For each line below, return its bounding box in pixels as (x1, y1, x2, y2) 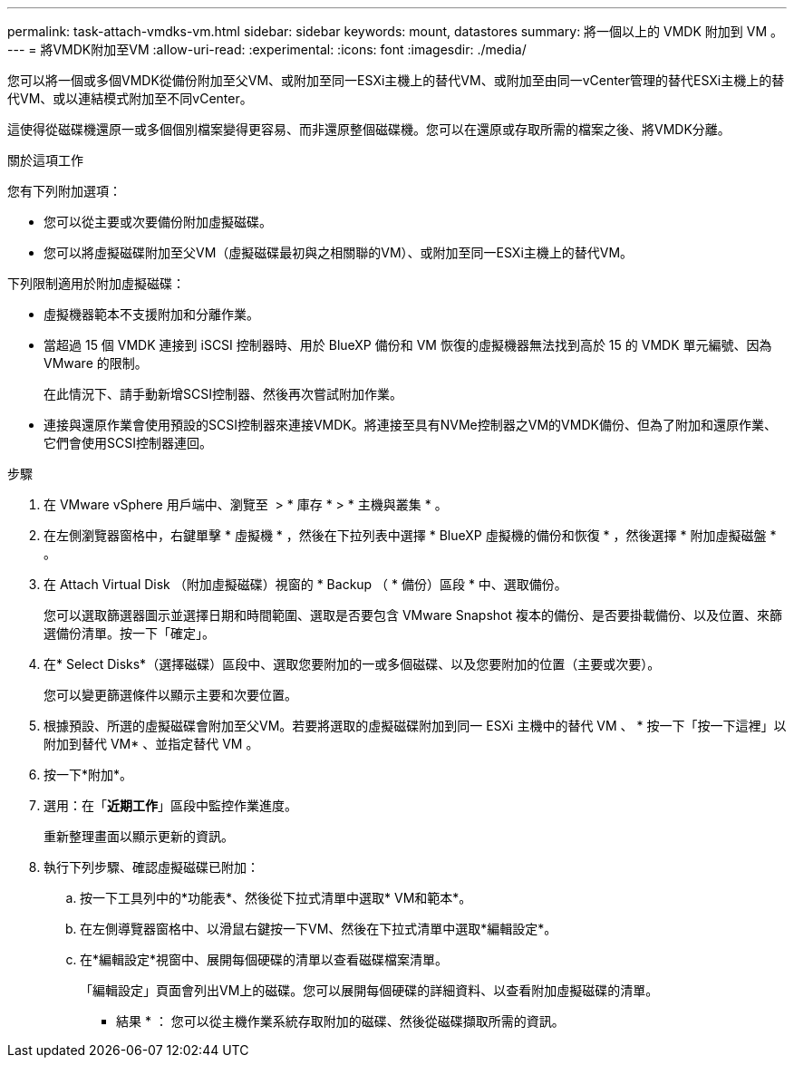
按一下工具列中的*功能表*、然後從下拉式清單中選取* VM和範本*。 (80, 890, 472, 905)
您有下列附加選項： (7, 183, 121, 198)
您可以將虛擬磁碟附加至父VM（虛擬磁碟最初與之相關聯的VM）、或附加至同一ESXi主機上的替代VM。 (44, 245, 634, 260)
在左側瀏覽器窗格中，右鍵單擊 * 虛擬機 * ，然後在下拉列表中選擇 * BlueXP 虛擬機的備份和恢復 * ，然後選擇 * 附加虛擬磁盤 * (44, 528, 777, 543)
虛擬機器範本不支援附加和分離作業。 (44, 306, 259, 322)
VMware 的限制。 (44, 355, 148, 371)
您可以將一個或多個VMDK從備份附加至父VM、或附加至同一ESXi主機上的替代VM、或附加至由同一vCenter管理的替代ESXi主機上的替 (7, 73, 785, 88)
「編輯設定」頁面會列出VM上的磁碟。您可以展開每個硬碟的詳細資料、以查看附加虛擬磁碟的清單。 (80, 983, 659, 998)
